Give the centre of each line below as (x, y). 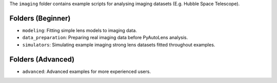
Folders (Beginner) (40, 18)
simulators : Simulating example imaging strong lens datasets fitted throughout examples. (119, 45)
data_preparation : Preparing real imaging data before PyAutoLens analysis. (105, 38)
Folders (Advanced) (42, 59)
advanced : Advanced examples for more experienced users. (87, 71)
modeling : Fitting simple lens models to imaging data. (80, 30)
